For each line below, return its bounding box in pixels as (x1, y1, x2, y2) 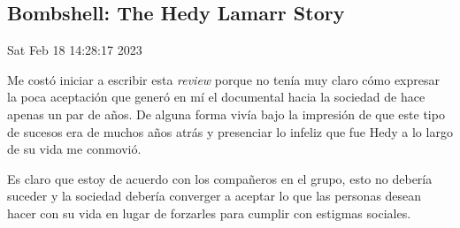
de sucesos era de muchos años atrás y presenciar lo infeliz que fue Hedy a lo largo (7, 122, 453, 141)
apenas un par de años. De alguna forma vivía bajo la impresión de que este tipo (7, 104, 445, 123)
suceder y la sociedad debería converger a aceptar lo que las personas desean (7, 186, 422, 205)
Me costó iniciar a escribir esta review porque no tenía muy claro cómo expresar (7, 70, 440, 88)
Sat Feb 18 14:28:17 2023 (7, 41, 142, 59)
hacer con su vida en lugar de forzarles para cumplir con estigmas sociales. (7, 203, 411, 222)
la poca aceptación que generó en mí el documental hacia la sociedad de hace (7, 87, 425, 106)
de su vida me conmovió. (7, 140, 142, 158)
